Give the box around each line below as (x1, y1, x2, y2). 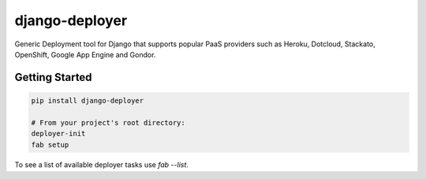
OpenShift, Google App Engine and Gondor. (14, 49, 156, 59)
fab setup (31, 140, 69, 149)
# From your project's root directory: (31, 118, 185, 127)
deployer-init (31, 130, 86, 138)
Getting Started (14, 71, 92, 84)
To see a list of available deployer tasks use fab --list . (14, 160, 189, 170)
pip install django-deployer (31, 96, 144, 105)
